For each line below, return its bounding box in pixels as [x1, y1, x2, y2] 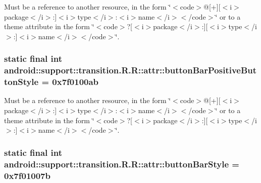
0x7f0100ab [52, 75, 99, 88]
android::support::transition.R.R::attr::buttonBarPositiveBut [4, 64, 257, 76]
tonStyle [4, 75, 39, 88]
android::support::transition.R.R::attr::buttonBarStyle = [4, 157, 239, 170]
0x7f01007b [4, 169, 50, 181]
